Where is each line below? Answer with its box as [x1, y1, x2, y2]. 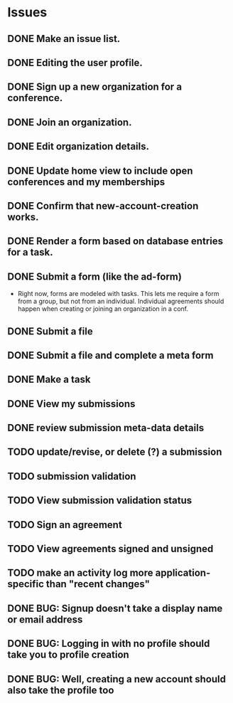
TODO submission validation [7, 470, 136, 482]
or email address [7, 613, 83, 625]
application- [155, 567, 211, 579]
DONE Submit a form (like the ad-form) [7, 270, 183, 282]
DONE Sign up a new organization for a [7, 81, 183, 93]
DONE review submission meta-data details [7, 422, 205, 434]
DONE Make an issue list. [7, 33, 121, 45]
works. [7, 211, 39, 223]
